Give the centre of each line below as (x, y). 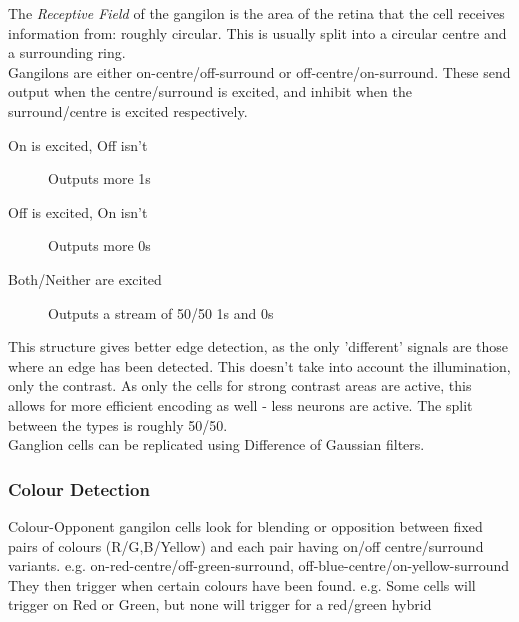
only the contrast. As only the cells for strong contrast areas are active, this (240, 385)
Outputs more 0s (99, 245)
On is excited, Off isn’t (78, 144)
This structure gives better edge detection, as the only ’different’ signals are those (258, 346)
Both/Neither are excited (85, 278)
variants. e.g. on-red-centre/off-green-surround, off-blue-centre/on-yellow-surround (259, 565)
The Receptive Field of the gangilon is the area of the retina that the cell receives (256, 13)
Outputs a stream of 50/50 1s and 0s (161, 312)
